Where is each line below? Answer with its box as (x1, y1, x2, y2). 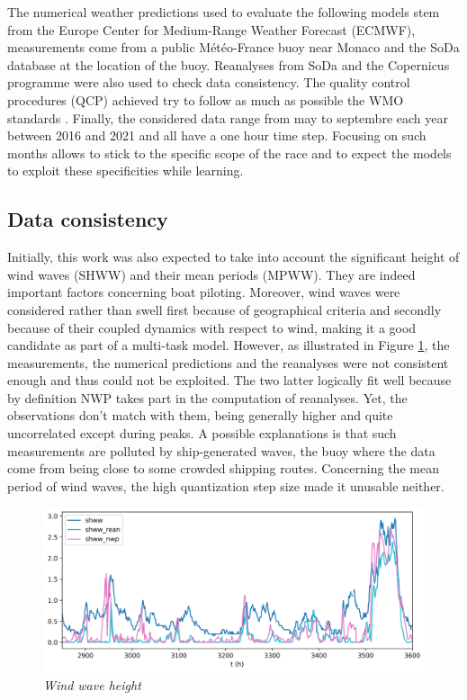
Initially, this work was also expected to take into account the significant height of (7, 247, 460, 266)
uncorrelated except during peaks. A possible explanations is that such (7, 424, 397, 443)
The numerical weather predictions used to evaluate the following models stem (7, 3, 440, 21)
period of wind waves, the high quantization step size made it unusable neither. (7, 476, 445, 495)
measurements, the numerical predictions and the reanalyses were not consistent (7, 353, 449, 372)
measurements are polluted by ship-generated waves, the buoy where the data (7, 441, 436, 460)
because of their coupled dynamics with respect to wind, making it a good (7, 318, 417, 337)
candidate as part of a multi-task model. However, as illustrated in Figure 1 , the (7, 336, 450, 354)
